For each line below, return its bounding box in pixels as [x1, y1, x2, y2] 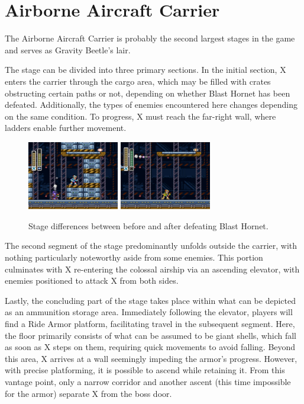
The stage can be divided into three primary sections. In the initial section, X [5, 63, 286, 76]
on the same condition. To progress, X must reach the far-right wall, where [5, 110, 276, 122]
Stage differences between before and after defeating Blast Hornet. [28, 219, 269, 232]
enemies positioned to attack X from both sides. [5, 274, 179, 287]
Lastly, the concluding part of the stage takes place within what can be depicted [5, 294, 296, 306]
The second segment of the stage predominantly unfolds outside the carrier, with [5, 239, 297, 252]
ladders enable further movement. [5, 121, 127, 134]
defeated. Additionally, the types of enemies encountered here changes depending [5, 98, 297, 111]
